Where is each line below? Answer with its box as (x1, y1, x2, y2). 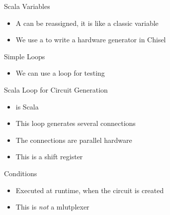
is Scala (15, 101, 39, 111)
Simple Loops (4, 51, 45, 61)
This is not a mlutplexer (15, 202, 89, 212)
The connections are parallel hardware (15, 134, 132, 145)
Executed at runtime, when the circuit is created (15, 185, 164, 195)
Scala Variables (4, 1, 50, 11)
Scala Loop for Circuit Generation (4, 84, 108, 95)
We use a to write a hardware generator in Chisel (15, 34, 166, 45)
